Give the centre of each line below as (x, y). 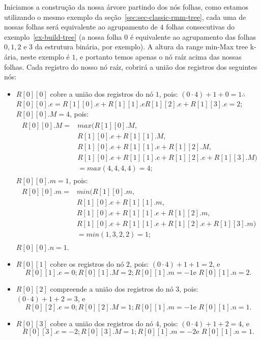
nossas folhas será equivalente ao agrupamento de (81, 27)
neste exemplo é (45, 56)
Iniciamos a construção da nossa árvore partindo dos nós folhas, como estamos (126, 7)
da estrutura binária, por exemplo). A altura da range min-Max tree (141, 47)
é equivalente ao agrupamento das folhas (193, 36)
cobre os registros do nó (87, 264)
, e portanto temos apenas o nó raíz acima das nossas (158, 56)
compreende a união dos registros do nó (112, 288)
